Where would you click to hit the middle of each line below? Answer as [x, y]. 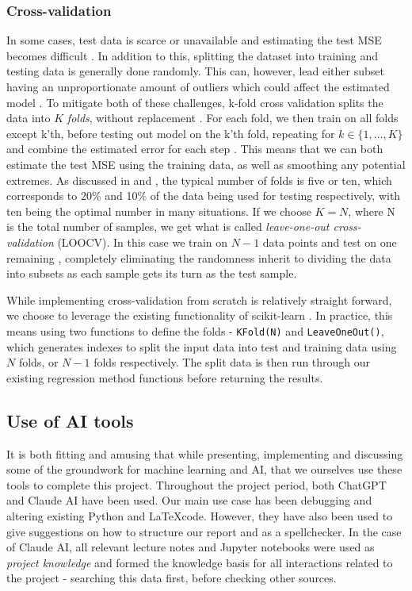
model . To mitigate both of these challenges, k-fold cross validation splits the [195, 102]
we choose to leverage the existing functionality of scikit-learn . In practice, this [200, 315]
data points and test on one [330, 242]
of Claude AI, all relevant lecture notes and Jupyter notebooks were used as [191, 547]
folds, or [38, 362]
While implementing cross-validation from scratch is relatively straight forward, [199, 299]
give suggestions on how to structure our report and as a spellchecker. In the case [204, 531]
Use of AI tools [70, 420]
